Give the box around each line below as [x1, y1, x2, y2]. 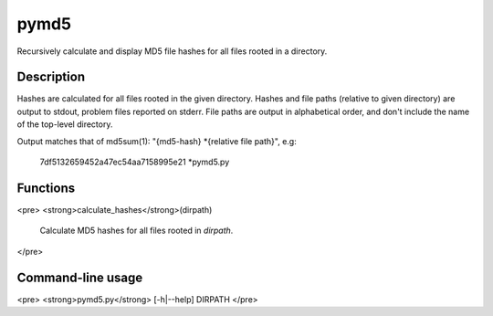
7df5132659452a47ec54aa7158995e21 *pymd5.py [39, 156, 230, 168]
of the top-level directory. [16, 119, 113, 130]
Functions [16, 180, 76, 195]
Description [16, 69, 86, 85]
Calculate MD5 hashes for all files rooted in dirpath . [39, 225, 234, 237]
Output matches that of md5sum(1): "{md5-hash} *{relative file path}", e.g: [16, 135, 297, 146]
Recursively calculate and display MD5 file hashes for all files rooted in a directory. [16, 46, 328, 57]
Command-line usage [16, 269, 143, 285]
